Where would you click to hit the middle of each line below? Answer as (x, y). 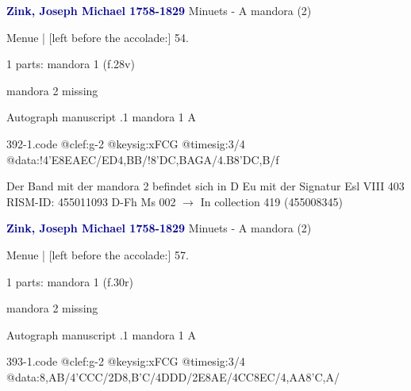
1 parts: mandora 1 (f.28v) (71, 64)
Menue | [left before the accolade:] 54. (98, 37)
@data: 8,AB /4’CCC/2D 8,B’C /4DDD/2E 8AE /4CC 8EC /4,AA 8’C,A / (173, 376)
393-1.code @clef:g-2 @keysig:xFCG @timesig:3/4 (126, 361)
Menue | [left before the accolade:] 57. (98, 254)
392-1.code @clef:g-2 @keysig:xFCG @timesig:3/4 (126, 143)
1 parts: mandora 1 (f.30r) (70, 281)
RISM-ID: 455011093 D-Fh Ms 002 (91, 201)
